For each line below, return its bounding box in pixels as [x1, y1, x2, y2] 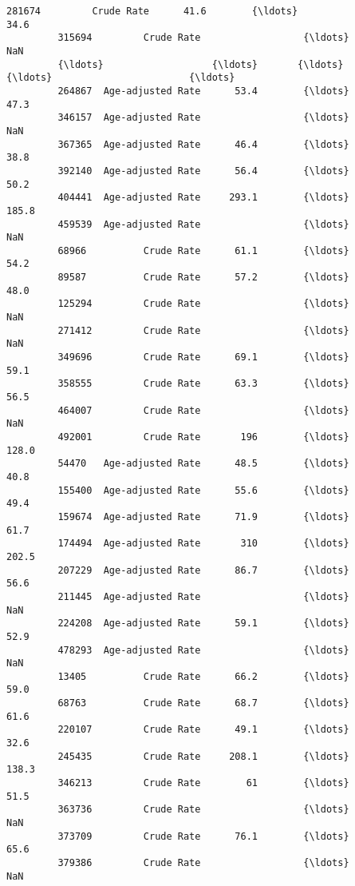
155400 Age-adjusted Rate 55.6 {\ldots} [57, 484, 349, 496]
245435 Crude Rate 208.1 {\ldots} [57, 750, 349, 762]
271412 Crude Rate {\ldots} [57, 324, 349, 336]
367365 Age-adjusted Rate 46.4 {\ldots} [57, 138, 349, 150]
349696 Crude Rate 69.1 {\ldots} [57, 352, 349, 364]
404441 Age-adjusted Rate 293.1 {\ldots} [57, 192, 349, 204]
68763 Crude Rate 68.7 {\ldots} [57, 697, 349, 709]
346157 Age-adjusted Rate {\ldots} [57, 112, 349, 124]
